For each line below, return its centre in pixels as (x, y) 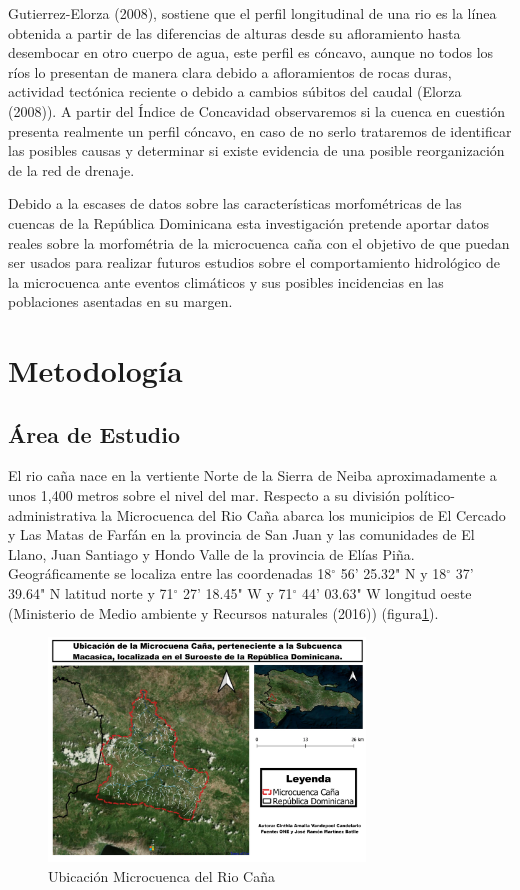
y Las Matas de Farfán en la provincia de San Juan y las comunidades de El (241, 534)
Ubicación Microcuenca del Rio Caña (161, 875)
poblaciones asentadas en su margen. (120, 301)
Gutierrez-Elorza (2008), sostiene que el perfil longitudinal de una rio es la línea (252, 13)
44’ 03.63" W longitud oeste (386, 593)
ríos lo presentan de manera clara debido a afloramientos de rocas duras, (230, 71)
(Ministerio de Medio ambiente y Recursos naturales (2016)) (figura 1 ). (223, 612)
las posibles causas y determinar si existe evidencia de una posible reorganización (256, 150)
